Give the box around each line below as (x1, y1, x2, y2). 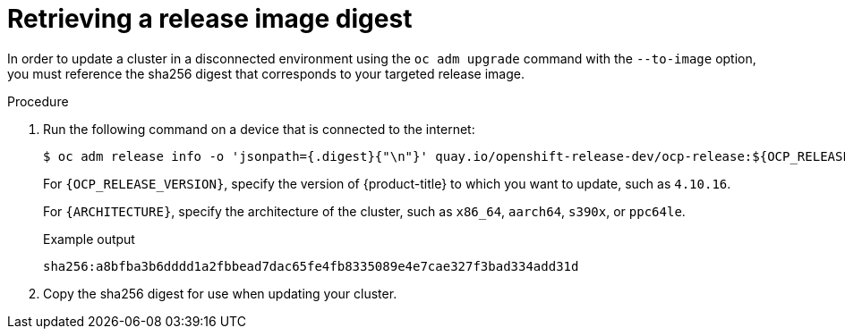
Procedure (7, 93, 69, 109)
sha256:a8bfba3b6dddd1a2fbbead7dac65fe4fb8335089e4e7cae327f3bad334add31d (43, 258, 579, 273)
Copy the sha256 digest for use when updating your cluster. (43, 285, 397, 301)
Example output (43, 231, 135, 247)
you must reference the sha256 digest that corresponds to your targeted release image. (7, 65, 525, 81)
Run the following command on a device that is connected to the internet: (43, 121, 475, 137)
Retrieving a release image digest (7, 4, 413, 34)
